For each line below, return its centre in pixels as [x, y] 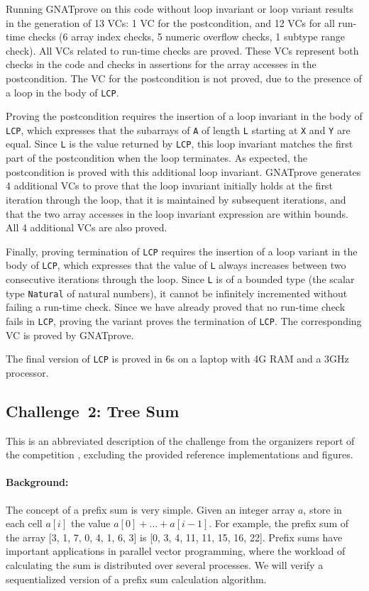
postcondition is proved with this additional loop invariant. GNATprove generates [183, 171]
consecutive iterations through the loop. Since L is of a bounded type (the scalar [180, 279]
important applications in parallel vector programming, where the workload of [176, 551]
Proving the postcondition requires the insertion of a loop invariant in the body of [184, 116]
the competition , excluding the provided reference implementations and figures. [180, 454]
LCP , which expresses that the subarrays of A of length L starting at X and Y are [178, 129]
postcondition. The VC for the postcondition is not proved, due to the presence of [184, 78]
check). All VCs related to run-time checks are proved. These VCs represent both [182, 50]
